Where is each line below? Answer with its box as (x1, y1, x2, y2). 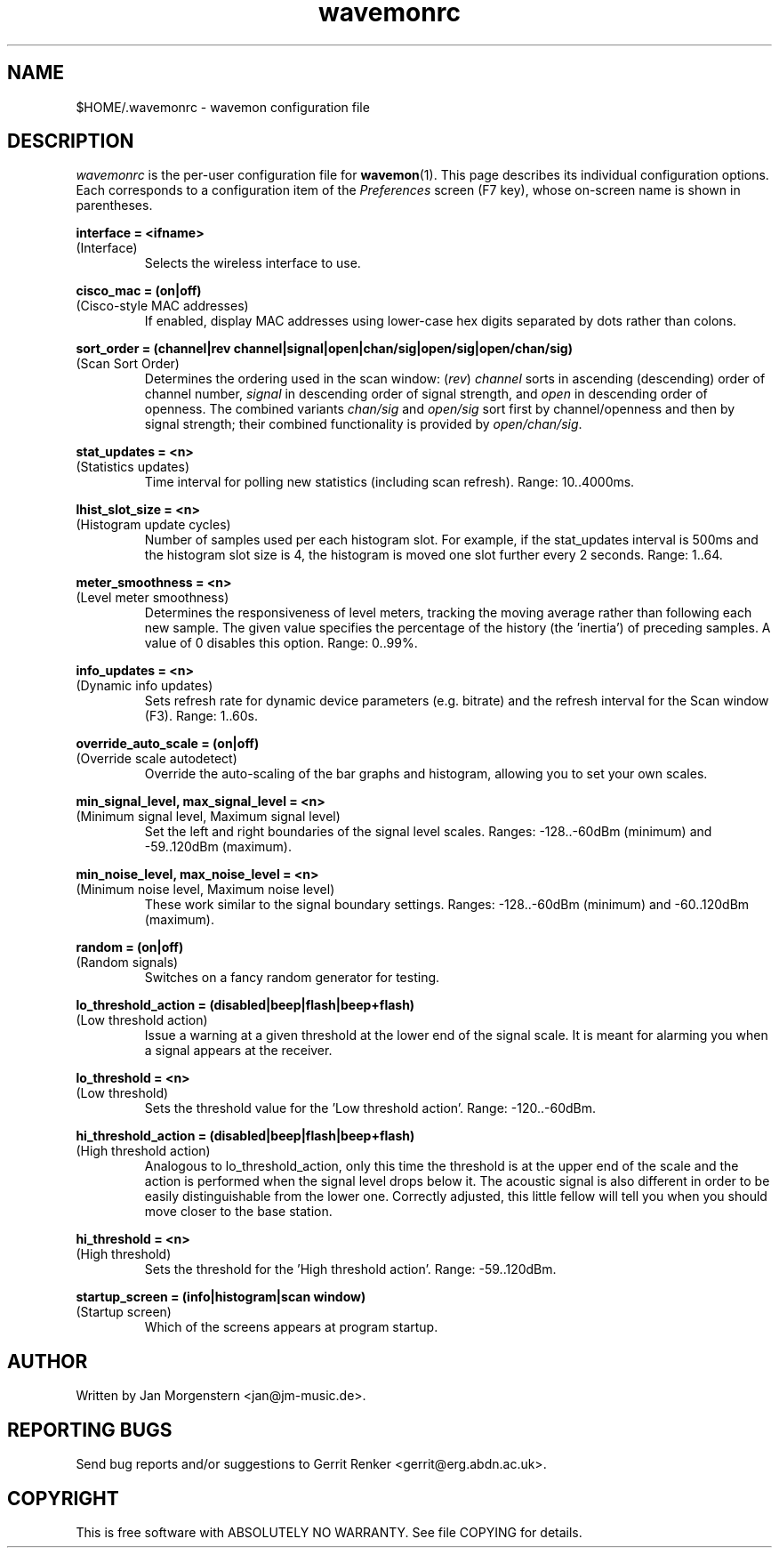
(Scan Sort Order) (76, 356, 180, 372)
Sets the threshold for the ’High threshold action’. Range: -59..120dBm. (144, 1261, 557, 1277)
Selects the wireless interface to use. (144, 255, 361, 271)
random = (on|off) (76, 939, 184, 955)
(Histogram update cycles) (76, 517, 231, 533)
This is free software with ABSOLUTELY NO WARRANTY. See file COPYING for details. (76, 1524, 582, 1540)
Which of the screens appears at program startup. (144, 1319, 438, 1335)
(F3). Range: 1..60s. (144, 708, 259, 724)
